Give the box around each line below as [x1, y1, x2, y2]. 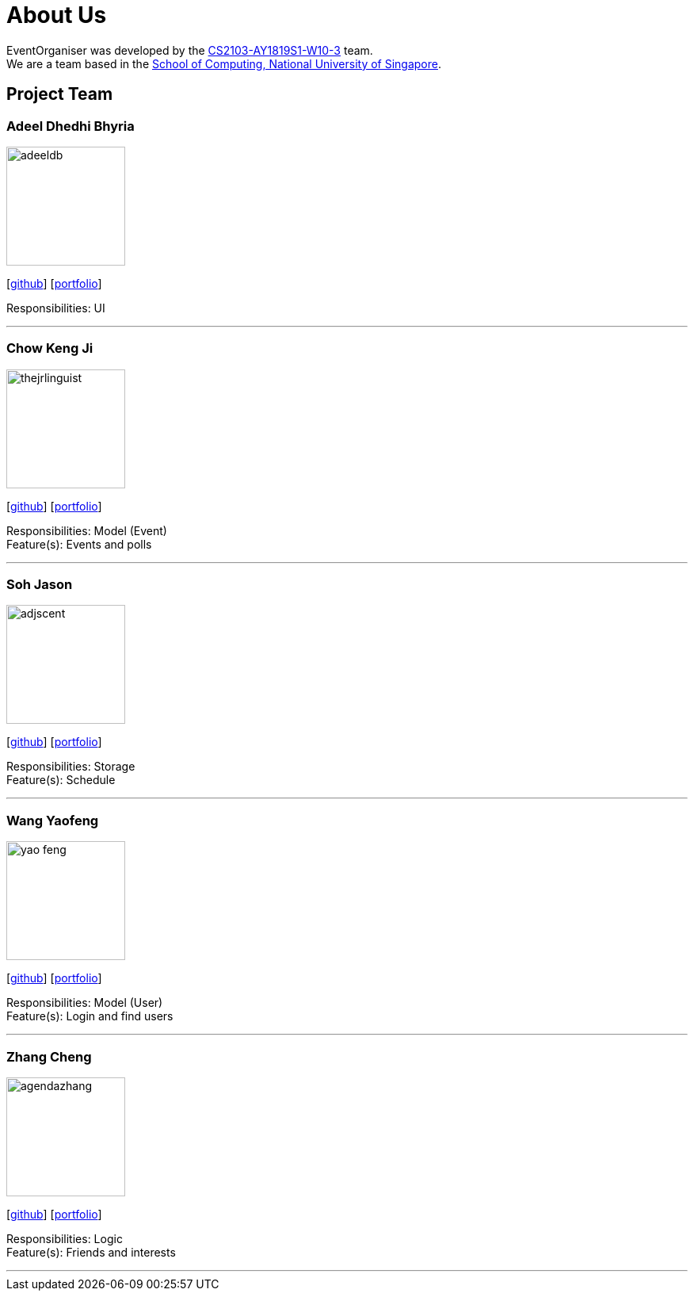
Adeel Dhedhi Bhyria [6, 117, 135, 134]
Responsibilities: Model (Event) [6, 523, 167, 538]
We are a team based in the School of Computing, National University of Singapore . [6, 56, 442, 71]
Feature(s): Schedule [6, 773, 116, 787]
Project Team [6, 84, 113, 105]
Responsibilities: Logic [6, 1231, 123, 1245]
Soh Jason [6, 576, 73, 593]
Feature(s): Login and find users [6, 1009, 173, 1023]
